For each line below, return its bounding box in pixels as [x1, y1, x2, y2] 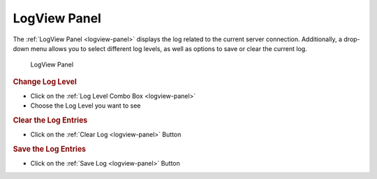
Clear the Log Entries [13, 115, 88, 125]
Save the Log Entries [13, 144, 87, 154]
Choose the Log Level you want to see [30, 101, 141, 110]
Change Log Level [13, 77, 77, 87]
